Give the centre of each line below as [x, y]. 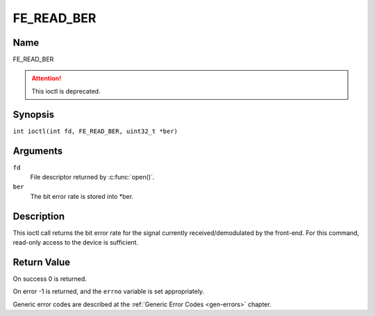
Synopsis [34, 114]
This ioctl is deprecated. [66, 91]
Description [39, 216]
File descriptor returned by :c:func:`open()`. [92, 177]
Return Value [42, 262]
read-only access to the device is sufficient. [76, 243]
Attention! [47, 78]
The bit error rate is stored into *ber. [82, 196]
